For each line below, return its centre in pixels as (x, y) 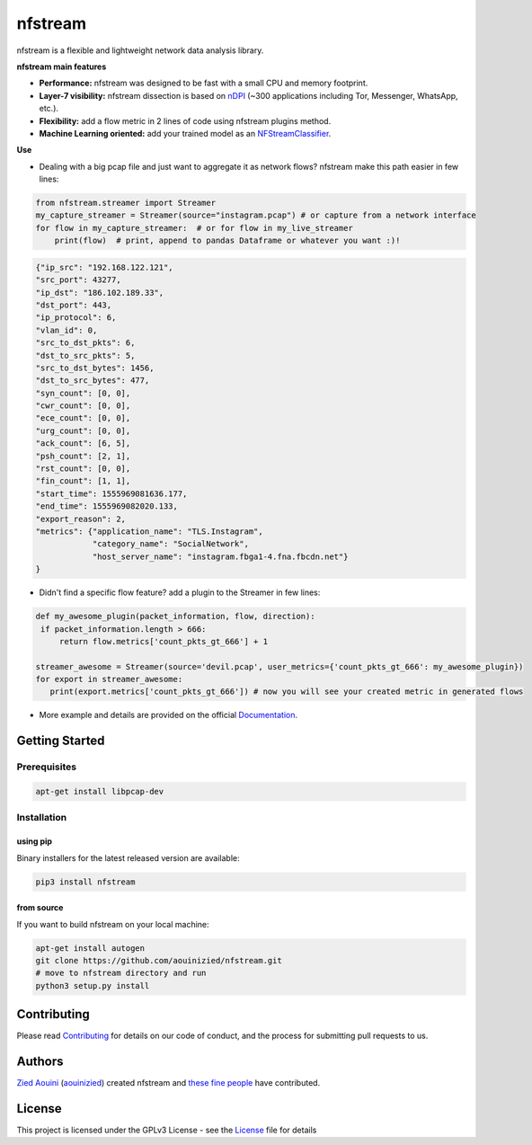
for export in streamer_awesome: (109, 679)
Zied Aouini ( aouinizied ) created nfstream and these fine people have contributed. (168, 1083)
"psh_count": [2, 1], (83, 456)
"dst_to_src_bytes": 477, (93, 381)
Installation (42, 818)
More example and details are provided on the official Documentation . (168, 715)
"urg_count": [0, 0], (83, 430)
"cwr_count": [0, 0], (83, 406)
